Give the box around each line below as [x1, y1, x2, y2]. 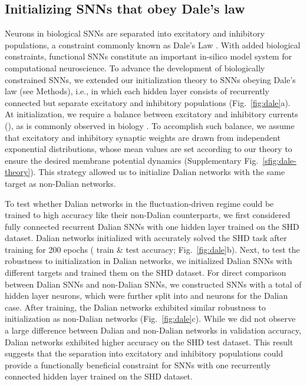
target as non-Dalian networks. [5, 177, 116, 189]
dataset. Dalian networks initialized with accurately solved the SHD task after [5, 232, 287, 244]
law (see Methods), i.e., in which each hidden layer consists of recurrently [5, 85, 269, 97]
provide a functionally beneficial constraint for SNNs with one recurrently [5, 358, 271, 371]
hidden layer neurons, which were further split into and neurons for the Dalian [5, 289, 288, 302]
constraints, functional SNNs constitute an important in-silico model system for [5, 50, 292, 62]
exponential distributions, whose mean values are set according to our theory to [5, 143, 292, 155]
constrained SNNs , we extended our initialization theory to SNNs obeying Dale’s [5, 73, 296, 85]
